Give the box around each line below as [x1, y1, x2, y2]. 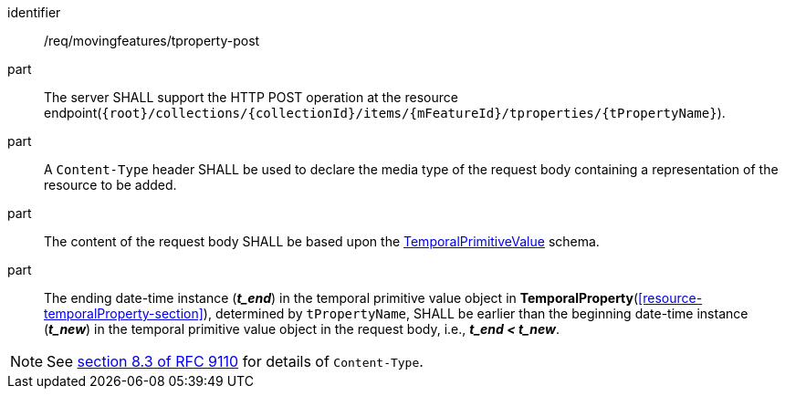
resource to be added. [44, 177, 177, 193]
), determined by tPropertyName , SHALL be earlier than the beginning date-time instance [203, 306, 748, 321]
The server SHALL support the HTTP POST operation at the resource [44, 89, 458, 105]
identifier [7, 5, 61, 20]
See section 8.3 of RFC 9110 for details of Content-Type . [47, 352, 424, 370]
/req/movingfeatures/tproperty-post [44, 33, 260, 48]
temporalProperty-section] [44, 306, 204, 321]
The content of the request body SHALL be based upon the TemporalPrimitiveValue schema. [44, 234, 600, 249]
